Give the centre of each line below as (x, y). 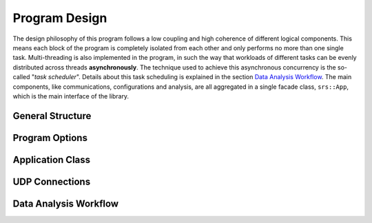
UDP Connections (52, 181)
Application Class (52, 159)
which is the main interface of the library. (71, 96)
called (21, 77)
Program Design (60, 18)
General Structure (52, 116)
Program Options (50, 138)
